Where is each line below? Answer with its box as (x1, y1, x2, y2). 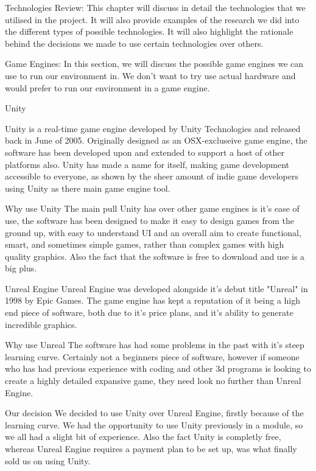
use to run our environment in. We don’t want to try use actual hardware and (5, 69, 296, 82)
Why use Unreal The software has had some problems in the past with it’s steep (5, 338, 304, 351)
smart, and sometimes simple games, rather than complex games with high (5, 238, 284, 251)
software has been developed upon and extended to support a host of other (5, 145, 284, 158)
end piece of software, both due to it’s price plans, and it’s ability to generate (5, 306, 293, 319)
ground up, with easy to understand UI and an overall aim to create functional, (5, 226, 301, 239)
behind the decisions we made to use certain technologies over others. (5, 37, 264, 49)
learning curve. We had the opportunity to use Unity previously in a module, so (5, 418, 303, 431)
